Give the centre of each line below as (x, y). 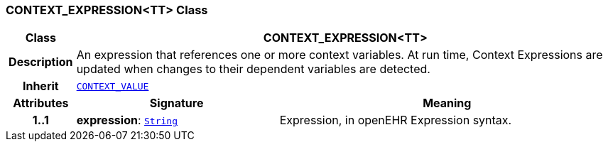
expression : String (127, 120)
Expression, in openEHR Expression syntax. (396, 120)
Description (41, 62)
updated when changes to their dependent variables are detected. (253, 69)
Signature (177, 103)
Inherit (40, 86)
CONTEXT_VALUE (113, 86)
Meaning (447, 103)
